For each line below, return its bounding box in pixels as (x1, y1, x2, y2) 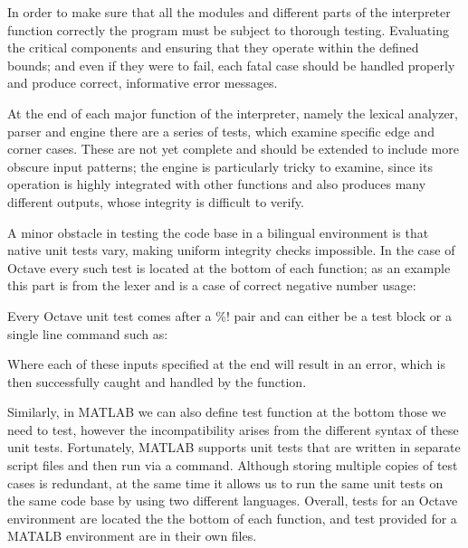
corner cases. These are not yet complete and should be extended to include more (7, 139, 459, 158)
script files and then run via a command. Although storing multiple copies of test (7, 456, 458, 475)
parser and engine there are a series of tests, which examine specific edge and (7, 121, 435, 140)
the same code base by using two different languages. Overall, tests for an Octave (7, 491, 458, 510)
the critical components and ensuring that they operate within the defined (7, 38, 419, 57)
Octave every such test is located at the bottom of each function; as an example (7, 258, 451, 277)
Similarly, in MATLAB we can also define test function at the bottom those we (7, 402, 446, 421)
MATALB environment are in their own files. (7, 526, 257, 545)
